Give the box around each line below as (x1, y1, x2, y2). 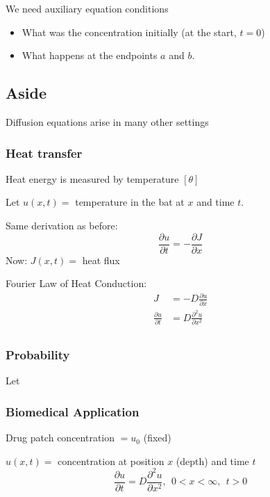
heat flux (82, 252, 120, 267)
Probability (6, 346, 70, 364)
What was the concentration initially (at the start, (22, 24, 237, 39)
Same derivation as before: (6, 218, 118, 232)
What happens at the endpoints (22, 48, 158, 63)
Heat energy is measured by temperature (6, 171, 179, 186)
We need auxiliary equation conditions (6, 1, 169, 15)
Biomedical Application (6, 402, 140, 420)
